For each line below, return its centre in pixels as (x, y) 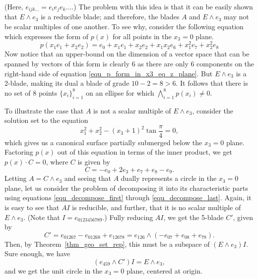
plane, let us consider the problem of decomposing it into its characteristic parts (126, 188)
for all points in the (142, 36)
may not (236, 17)
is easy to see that (32, 207)
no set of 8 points (31, 92)
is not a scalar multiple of (132, 110)
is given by (94, 162)
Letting (16, 178)
